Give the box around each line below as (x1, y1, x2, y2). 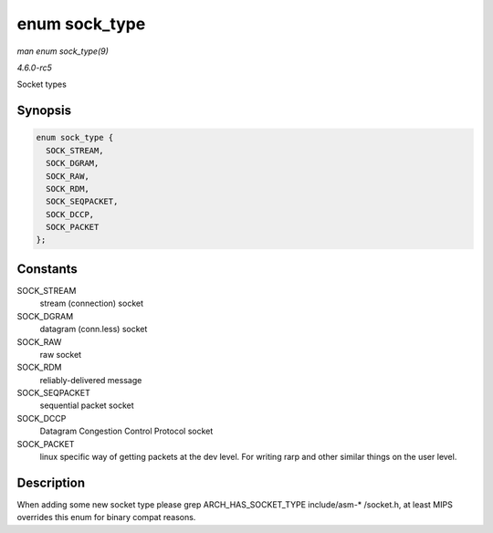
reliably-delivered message (39, 374, 142, 385)
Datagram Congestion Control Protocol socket (39, 425, 214, 437)
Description (16, 475, 86, 490)
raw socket (39, 349, 82, 360)
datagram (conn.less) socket (39, 324, 148, 335)
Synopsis (16, 103, 72, 119)
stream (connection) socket (39, 298, 143, 309)
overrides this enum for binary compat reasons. (16, 512, 196, 523)
